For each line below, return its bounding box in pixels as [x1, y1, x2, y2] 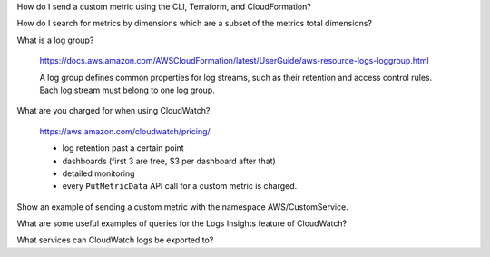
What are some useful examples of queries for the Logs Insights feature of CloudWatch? [16, 218, 348, 229]
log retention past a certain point [62, 143, 185, 153]
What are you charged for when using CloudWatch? [16, 105, 211, 116]
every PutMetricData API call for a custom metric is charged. [62, 181, 298, 192]
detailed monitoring [62, 168, 135, 179]
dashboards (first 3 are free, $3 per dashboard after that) [62, 155, 276, 166]
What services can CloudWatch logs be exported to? [16, 234, 214, 245]
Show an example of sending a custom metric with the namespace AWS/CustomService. [16, 201, 348, 213]
